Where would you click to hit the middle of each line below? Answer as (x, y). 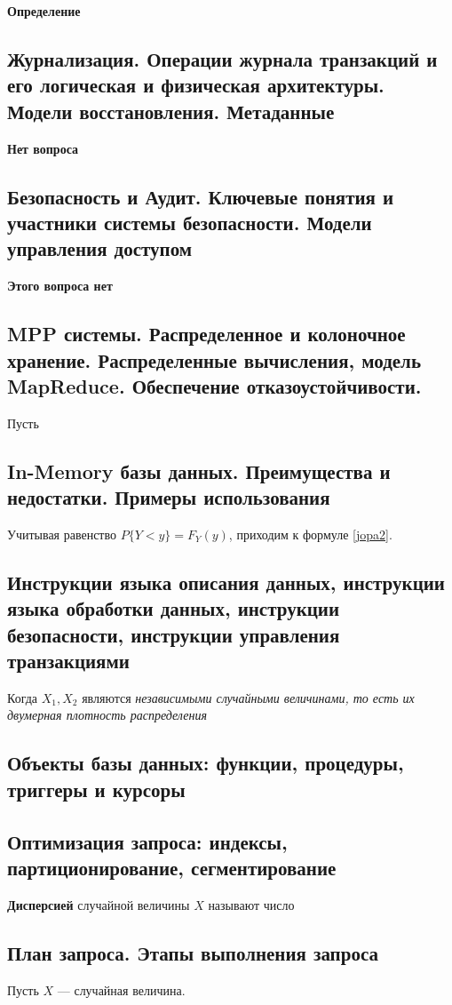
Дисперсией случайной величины (99, 904)
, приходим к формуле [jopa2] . (310, 534)
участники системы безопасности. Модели (190, 222)
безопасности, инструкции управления (174, 634)
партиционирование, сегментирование (172, 868)
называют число (251, 904)
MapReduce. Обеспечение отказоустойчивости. (214, 385)
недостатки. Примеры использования (169, 497)
